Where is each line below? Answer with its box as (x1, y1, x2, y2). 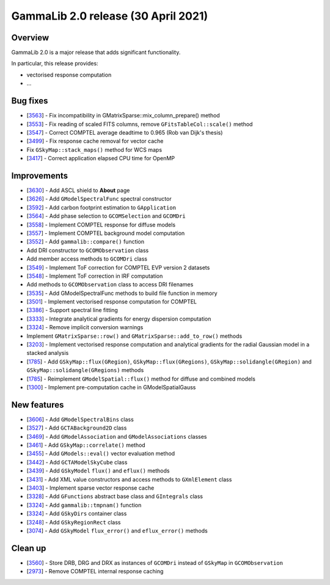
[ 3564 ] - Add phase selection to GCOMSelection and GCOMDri (26, 212, 186, 220)
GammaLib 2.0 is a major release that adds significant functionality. (11, 49, 181, 56)
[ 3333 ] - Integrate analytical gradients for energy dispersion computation (26, 315, 211, 322)
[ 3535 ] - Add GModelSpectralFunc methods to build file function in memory (26, 289, 218, 297)
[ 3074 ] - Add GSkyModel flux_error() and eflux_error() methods (26, 527, 208, 534)
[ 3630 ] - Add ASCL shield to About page (26, 187, 130, 194)
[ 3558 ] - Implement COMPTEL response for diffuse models (26, 221, 176, 228)
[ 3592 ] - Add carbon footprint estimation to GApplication (26, 204, 177, 211)
